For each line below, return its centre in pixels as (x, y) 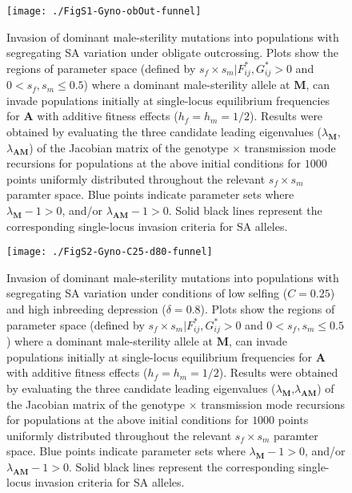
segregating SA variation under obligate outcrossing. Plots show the (172, 53)
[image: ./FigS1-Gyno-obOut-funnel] (104, 11)
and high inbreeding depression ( (86, 309)
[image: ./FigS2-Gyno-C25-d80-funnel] (110, 252)
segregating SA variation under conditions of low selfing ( (147, 293)
